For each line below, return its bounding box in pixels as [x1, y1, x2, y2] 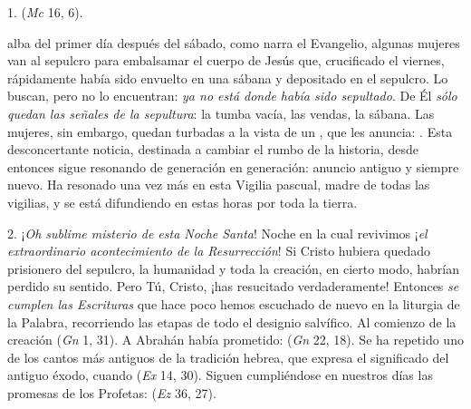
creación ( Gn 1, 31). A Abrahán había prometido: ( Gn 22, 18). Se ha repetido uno [7, 330, 464, 349]
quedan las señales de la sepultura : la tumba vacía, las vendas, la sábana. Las [7, 103, 435, 122]
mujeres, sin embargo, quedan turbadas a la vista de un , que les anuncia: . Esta [7, 122, 453, 141]
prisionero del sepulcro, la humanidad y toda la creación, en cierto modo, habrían [7, 258, 459, 278]
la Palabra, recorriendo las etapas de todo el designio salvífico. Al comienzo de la [7, 312, 457, 331]
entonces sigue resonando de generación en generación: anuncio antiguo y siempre [7, 157, 459, 176]
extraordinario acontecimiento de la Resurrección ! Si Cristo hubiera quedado [7, 241, 431, 260]
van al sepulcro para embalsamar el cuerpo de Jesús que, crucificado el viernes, [7, 51, 445, 70]
